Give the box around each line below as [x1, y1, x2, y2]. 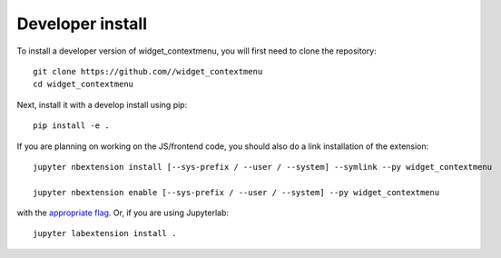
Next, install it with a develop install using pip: [16, 99, 188, 110]
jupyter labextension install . [33, 228, 177, 239]
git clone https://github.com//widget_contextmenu [33, 66, 263, 76]
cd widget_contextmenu [33, 79, 134, 90]
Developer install [16, 14, 148, 34]
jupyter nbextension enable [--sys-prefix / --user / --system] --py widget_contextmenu [33, 187, 440, 197]
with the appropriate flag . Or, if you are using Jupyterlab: [16, 207, 230, 218]
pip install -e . [33, 121, 110, 131]
